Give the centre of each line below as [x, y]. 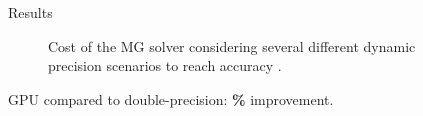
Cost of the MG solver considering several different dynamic [232, 45]
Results [30, 12]
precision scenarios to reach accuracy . [165, 65]
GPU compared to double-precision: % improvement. [171, 98]
